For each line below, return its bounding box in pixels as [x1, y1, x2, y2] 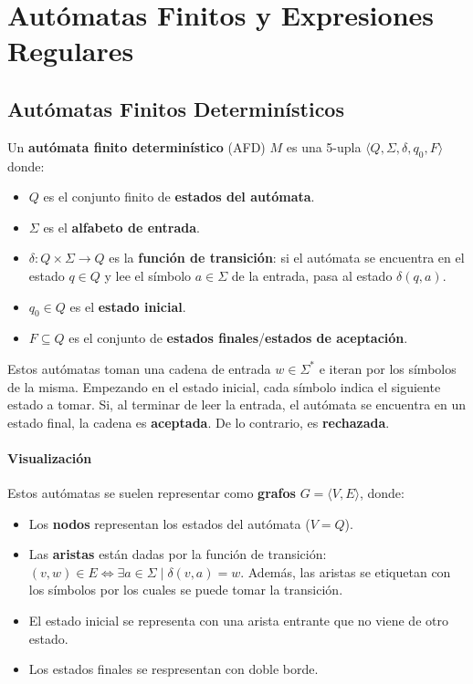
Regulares [7, 32, 134, 69]
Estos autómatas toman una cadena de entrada [7, 358, 271, 378]
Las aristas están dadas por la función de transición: [28, 544, 327, 564]
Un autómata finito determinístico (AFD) [7, 137, 266, 156]
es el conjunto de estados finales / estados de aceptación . [68, 328, 408, 347]
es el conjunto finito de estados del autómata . [43, 187, 315, 206]
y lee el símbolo [104, 265, 192, 285]
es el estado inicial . [69, 296, 186, 316]
